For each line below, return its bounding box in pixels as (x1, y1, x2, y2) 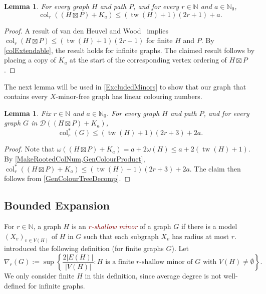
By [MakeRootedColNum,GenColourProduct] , (4, 153, 145, 164)
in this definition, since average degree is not (85, 270, 221, 281)
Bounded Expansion (4, 197, 110, 213)
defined (4, 280, 26, 290)
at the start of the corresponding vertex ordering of (70, 54, 227, 65)
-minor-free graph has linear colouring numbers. (56, 91, 202, 101)
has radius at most (172, 230, 229, 241)
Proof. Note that (4, 143, 55, 154)
